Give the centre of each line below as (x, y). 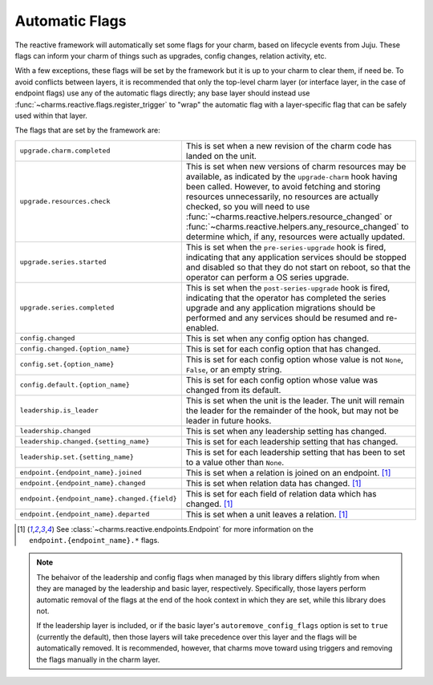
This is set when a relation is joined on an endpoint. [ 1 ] (288, 472)
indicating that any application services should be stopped (296, 257)
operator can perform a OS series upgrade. (267, 277)
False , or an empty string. (234, 369)
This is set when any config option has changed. (277, 338)
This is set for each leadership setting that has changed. (292, 441)
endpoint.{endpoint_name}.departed (85, 515)
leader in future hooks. (229, 420)
